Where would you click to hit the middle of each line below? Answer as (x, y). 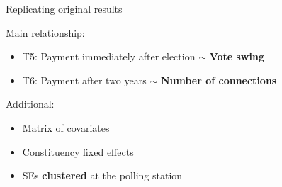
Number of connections (219, 80)
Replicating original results (64, 8)
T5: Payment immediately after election (109, 56)
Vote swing (237, 56)
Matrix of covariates (66, 127)
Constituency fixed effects (78, 151)
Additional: (30, 104)
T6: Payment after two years (84, 80)
